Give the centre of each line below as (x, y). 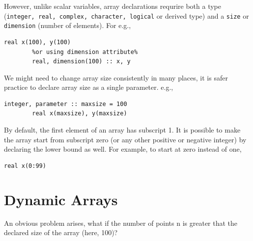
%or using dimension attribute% (85, 52)
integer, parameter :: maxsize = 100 (66, 104)
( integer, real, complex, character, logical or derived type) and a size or (126, 15)
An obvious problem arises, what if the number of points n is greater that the (121, 223)
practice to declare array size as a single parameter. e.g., (89, 87)
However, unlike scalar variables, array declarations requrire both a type (112, 6)
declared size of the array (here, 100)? (61, 232)
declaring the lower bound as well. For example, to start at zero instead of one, (123, 149)
